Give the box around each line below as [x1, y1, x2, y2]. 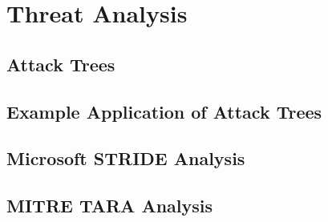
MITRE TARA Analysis [6, 193, 213, 218]
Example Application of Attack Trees [6, 99, 322, 123]
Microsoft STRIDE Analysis [6, 146, 245, 171]
